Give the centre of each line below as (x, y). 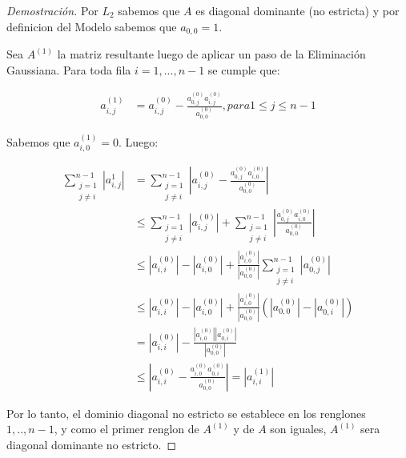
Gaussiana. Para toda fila (69, 69)
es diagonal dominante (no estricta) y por (297, 10)
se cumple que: (244, 69)
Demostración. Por (52, 10)
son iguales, (298, 429)
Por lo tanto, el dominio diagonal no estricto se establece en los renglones (186, 413)
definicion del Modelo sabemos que (92, 26)
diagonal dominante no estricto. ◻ (92, 445)
